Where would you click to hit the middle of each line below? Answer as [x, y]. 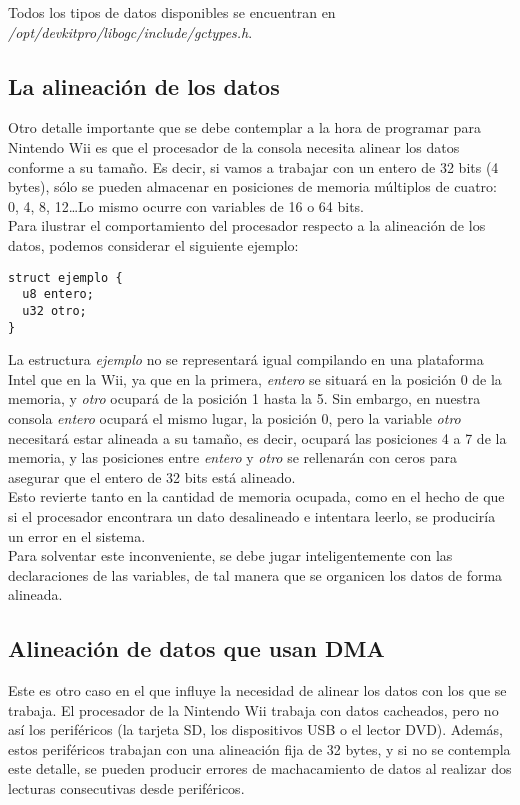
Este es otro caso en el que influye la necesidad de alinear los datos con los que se [257, 690]
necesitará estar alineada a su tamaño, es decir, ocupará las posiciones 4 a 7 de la [257, 437]
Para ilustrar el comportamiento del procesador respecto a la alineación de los [247, 225]
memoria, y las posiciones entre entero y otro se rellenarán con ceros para [233, 457]
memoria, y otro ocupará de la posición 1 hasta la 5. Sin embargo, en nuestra [244, 398]
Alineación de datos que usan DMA [196, 648]
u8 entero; [58, 294]
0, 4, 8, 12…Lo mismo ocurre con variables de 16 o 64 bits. [186, 205]
